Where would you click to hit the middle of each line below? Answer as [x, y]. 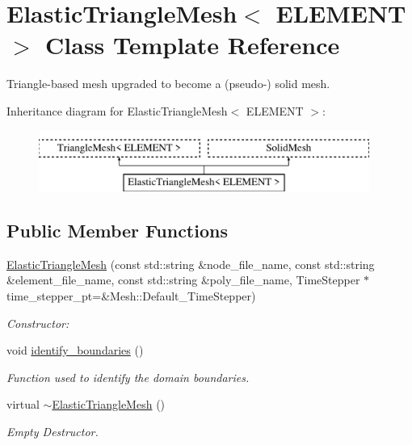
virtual [23, 404]
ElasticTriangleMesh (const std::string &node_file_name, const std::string [191, 264]
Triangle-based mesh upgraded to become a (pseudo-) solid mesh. [168, 84]
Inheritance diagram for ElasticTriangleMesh [117, 110]
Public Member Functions [117, 231]
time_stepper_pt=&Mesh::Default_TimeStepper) [131, 296]
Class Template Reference [193, 45]
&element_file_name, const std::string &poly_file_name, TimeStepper [183, 280]
